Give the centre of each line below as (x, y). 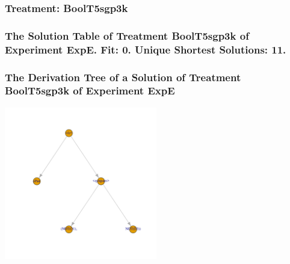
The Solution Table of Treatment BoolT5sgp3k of (127, 35)
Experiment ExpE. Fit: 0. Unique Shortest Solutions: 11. (146, 49)
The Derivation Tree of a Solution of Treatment (123, 77)
